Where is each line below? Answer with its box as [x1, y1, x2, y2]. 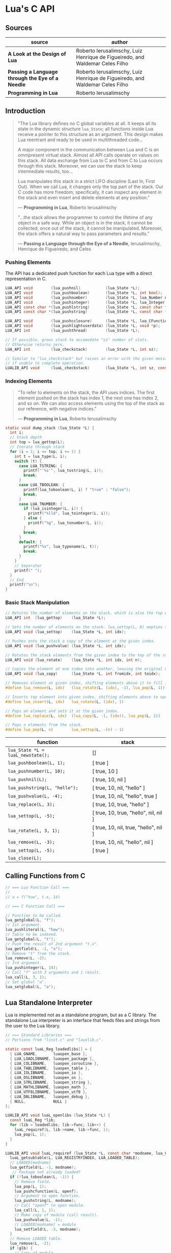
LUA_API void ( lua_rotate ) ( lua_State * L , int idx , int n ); [5, 657, 142, 663]
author [111, 39, 128, 45]
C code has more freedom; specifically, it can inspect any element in [17, 189, 162, 195]
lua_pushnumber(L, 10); [8, 768, 66, 774]
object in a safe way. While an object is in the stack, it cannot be [17, 219, 153, 225]
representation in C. [5, 276, 47, 282]
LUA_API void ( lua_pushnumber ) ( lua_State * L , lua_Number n [5, 295, 167, 300]
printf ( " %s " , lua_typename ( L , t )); [23, 544, 99, 550]
